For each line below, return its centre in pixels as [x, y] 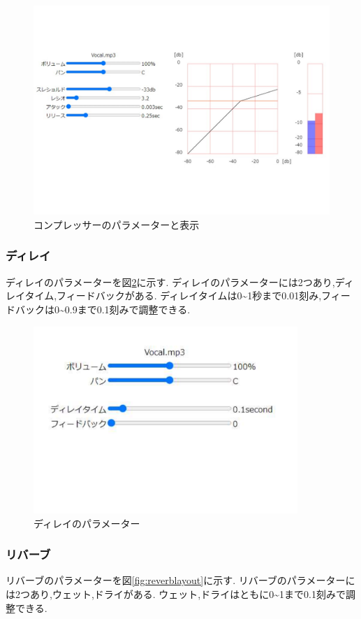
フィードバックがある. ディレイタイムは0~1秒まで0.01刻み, [189, 296]
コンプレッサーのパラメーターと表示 [117, 224]
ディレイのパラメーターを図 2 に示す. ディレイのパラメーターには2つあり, [170, 282]
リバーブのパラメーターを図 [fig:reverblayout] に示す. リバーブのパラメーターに [180, 580]
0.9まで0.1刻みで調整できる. [127, 309]
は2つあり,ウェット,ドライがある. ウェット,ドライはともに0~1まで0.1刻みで [176, 594]
